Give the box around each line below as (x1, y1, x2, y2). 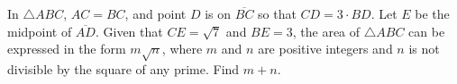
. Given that (95, 21, 163, 40)
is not (408, 39, 440, 58)
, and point (124, 4, 187, 22)
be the (415, 4, 450, 22)
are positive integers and (258, 39, 393, 58)
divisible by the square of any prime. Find (7, 59, 240, 78)
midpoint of (7, 21, 72, 40)
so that (258, 4, 297, 22)
